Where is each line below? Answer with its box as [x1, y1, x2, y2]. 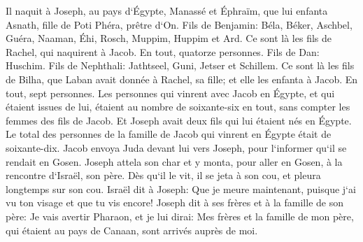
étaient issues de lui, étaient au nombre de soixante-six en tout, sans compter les [6, 99, 350, 114]
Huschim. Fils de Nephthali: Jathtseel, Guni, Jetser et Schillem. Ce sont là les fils [6, 58, 355, 73]
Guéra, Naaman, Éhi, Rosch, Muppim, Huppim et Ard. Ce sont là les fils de [6, 31, 332, 45]
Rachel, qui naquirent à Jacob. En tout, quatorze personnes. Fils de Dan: [6, 44, 320, 59]
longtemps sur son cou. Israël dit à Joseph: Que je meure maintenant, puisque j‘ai [6, 181, 356, 196]
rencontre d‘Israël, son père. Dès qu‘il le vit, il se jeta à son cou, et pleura [6, 168, 321, 183]
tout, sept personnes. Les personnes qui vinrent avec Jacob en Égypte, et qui [6, 85, 335, 100]
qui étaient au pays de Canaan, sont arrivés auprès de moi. [6, 222, 258, 237]
